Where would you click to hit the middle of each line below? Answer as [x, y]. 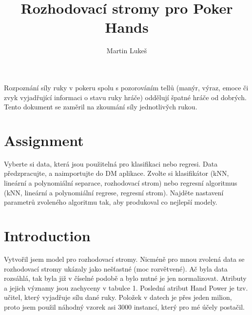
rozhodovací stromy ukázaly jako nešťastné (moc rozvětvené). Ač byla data [116, 268]
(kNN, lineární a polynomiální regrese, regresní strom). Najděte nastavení [114, 192]
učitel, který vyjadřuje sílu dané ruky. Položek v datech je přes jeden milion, [118, 297]
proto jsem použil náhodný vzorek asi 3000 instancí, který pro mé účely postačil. [124, 306]
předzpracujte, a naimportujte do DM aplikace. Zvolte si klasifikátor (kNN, [116, 173]
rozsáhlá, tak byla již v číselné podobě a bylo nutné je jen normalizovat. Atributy [125, 278]
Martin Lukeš [127, 51]
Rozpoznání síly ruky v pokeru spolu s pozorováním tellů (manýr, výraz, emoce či [126, 87]
